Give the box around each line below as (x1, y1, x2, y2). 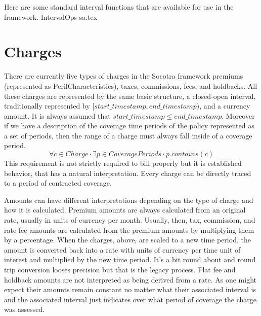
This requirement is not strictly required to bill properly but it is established (4, 158, 242, 168)
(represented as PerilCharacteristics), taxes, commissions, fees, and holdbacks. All (4, 80, 257, 91)
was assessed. (4, 304, 45, 314)
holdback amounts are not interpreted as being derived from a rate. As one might (4, 274, 257, 285)
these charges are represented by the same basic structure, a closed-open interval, (4, 90, 256, 101)
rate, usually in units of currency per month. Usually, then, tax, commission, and (4, 215, 255, 225)
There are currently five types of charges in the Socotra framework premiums (4, 71, 243, 81)
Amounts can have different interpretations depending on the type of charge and (4, 194, 253, 205)
